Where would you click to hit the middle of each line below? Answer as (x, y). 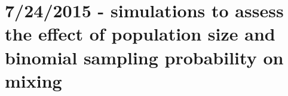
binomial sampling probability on (144, 57)
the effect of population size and (140, 34)
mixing (33, 80)
